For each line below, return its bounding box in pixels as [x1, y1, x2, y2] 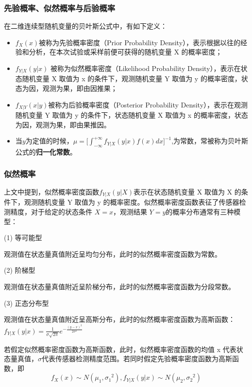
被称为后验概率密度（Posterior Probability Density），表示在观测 [48, 99, 248, 109]
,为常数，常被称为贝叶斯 [171, 136, 249, 146]
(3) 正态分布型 [4, 298, 49, 308]
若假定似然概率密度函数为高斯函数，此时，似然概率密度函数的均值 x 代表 [4, 344, 236, 354]
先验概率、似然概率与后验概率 [4, 1, 116, 14]
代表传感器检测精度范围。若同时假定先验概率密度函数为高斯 [42, 353, 232, 364]
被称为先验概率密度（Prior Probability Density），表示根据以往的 [39, 37, 241, 47]
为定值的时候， [25, 136, 73, 146]
